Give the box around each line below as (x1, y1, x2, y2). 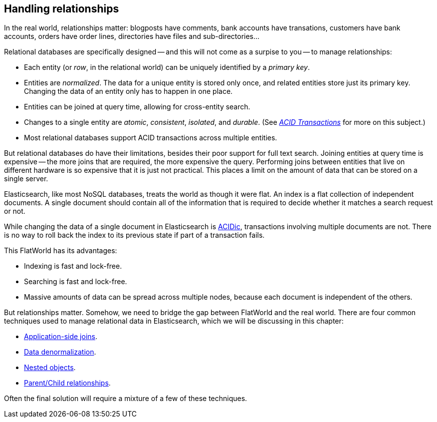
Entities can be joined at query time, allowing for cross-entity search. (24, 102, 250, 111)
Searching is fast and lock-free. (24, 277, 127, 286)
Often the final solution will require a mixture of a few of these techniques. (4, 394, 247, 403)
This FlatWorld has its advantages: (4, 246, 117, 255)
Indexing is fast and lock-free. (24, 262, 122, 271)
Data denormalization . (24, 348, 96, 357)
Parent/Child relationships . (24, 379, 111, 388)
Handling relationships (4, 2, 119, 15)
